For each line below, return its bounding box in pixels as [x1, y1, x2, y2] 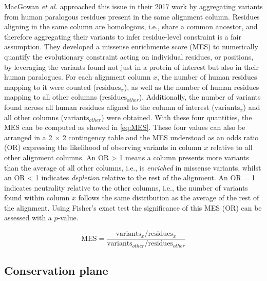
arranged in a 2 [4, 132, 52, 142]
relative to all [210, 142, 253, 153]
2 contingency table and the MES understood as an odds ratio [62, 132, 259, 142]
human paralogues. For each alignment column [4, 71, 151, 82]
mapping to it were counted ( [4, 81, 96, 92]
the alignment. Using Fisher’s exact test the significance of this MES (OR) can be [4, 202, 262, 213]
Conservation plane [4, 262, 108, 278]
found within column [4, 192, 70, 203]
